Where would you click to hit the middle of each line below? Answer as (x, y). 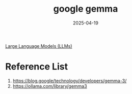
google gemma (86, 9)
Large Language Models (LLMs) (39, 46)
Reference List (36, 67)
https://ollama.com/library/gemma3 (50, 86)
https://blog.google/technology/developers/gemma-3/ (70, 81)
